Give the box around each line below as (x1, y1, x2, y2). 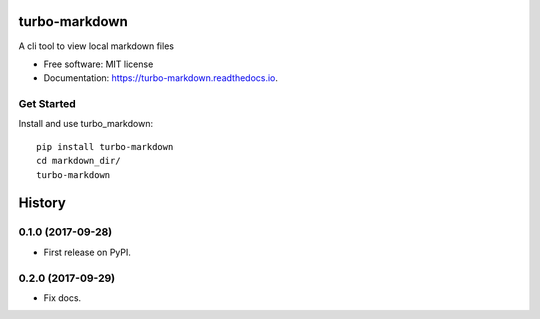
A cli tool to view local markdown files (18, 40, 175, 52)
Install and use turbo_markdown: (18, 118, 154, 130)
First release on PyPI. (43, 246, 132, 258)
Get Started (18, 97, 77, 111)
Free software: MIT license (43, 58, 154, 70)
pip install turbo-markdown (36, 141, 174, 152)
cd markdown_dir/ (36, 155, 121, 167)
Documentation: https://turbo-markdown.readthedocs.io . (43, 72, 279, 84)
